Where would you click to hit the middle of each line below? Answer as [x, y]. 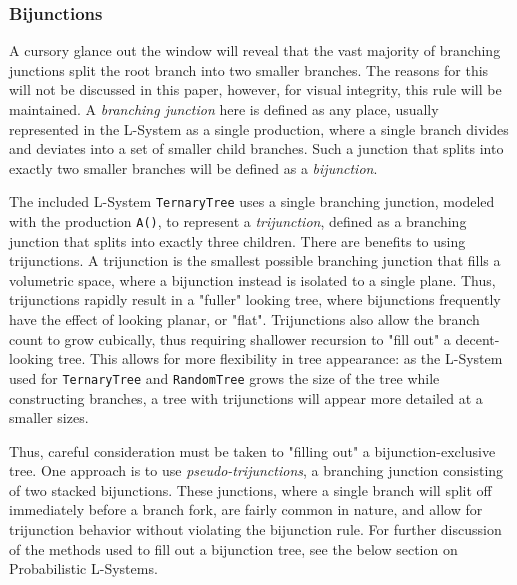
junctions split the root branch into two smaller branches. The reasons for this [249, 69]
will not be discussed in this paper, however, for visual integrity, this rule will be [255, 89]
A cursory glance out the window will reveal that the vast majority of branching [255, 50]
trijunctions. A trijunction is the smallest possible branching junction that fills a [255, 260]
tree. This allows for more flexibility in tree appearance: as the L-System [280, 358]
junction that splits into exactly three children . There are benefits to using [237, 240]
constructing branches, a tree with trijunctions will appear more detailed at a [246, 397]
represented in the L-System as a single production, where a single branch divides [259, 128]
